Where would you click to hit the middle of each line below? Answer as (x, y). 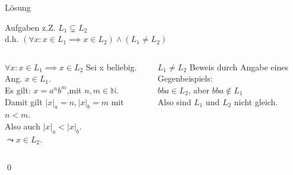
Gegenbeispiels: (185, 78)
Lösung (18, 7)
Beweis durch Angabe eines (239, 67)
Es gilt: (18, 90)
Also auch (23, 126)
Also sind (174, 101)
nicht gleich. (256, 101)
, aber (199, 90)
